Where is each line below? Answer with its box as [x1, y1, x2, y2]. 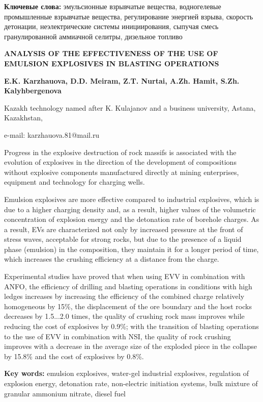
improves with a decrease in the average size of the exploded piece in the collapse [4, 341, 257, 351]
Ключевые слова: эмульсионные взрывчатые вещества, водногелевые [4, 1, 221, 11]
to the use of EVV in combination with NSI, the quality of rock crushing [4, 331, 231, 341]
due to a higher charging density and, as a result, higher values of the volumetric [4, 204, 256, 214]
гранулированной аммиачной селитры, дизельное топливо [4, 31, 183, 41]
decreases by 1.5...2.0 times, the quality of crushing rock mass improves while [4, 311, 245, 321]
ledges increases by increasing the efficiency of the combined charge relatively [4, 291, 245, 301]
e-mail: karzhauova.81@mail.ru [4, 129, 100, 140]
